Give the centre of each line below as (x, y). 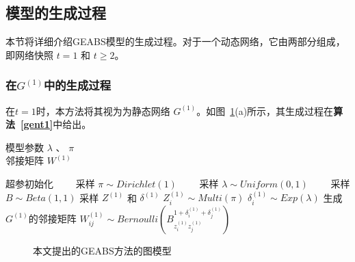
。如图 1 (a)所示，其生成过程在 (265, 110)
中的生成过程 (77, 85)
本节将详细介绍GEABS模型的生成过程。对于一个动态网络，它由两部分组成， (175, 41)
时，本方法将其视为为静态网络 (103, 110)
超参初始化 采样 (50, 183)
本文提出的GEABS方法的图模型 (102, 250)
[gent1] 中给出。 (56, 124)
